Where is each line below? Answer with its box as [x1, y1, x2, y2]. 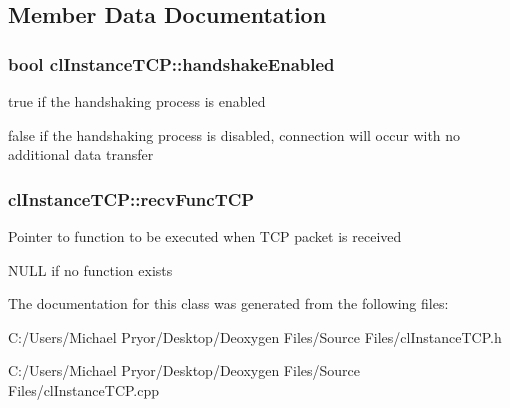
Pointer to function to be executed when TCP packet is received [8, 226, 402, 246]
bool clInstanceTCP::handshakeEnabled [8, 51, 335, 76]
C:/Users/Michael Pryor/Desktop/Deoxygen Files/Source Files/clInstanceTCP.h [8, 326, 502, 347]
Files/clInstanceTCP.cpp [8, 379, 160, 400]
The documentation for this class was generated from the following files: [8, 293, 449, 314]
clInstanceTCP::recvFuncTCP [8, 186, 255, 211]
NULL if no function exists [8, 259, 173, 280]
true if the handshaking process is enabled [8, 91, 266, 111]
